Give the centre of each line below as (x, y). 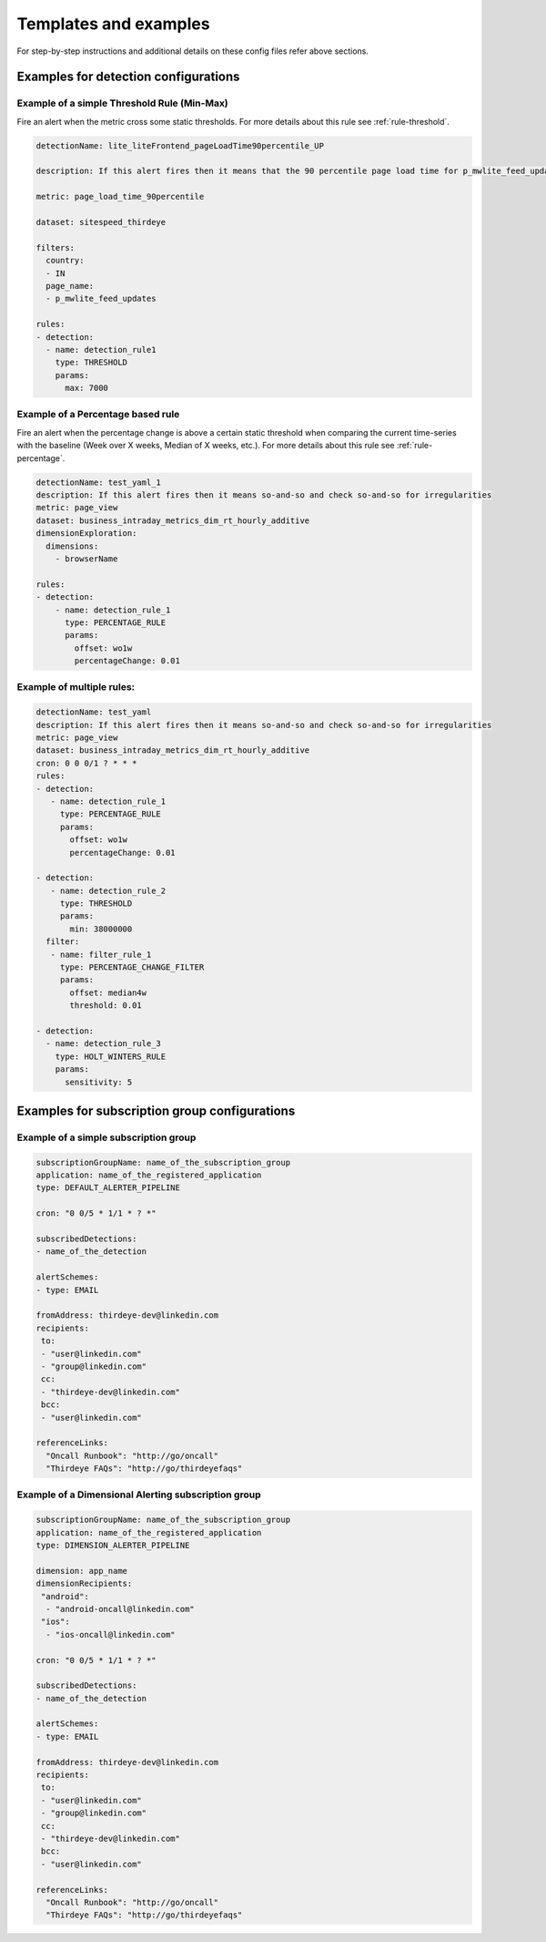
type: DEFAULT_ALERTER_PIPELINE (108, 1188)
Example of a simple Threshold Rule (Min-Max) (123, 103)
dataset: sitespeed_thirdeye (101, 222)
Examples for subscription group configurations (156, 1110)
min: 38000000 (101, 929)
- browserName (86, 559)
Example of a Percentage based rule (98, 415)
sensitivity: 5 (99, 1082)
